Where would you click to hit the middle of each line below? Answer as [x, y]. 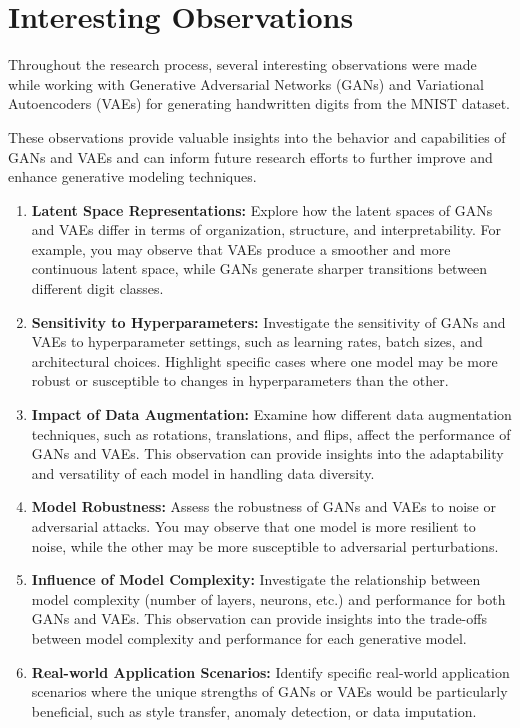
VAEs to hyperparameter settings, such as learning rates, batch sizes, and [257, 341]
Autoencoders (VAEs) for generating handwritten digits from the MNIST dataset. [259, 103]
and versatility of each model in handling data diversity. [203, 472]
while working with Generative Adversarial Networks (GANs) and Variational [246, 83]
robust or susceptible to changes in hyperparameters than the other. [240, 380]
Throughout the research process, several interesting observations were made [242, 64]
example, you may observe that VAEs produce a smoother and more [241, 248]
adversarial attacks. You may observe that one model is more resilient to [253, 526]
